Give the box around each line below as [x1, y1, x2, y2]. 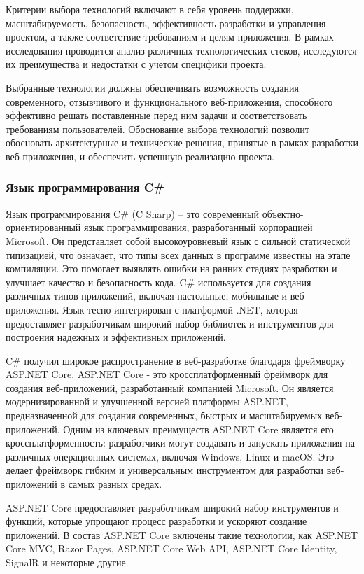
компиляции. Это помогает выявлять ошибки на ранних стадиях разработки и [6, 261, 337, 276]
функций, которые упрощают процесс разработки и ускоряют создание [6, 514, 307, 528]
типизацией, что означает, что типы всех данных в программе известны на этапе [6, 247, 351, 262]
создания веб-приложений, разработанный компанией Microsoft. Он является [6, 380, 334, 395]
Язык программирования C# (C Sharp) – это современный [6, 206, 259, 220]
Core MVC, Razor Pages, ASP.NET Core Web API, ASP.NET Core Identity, [6, 541, 337, 556]
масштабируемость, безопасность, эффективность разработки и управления [6, 15, 326, 30]
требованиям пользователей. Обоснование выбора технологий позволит [6, 121, 309, 136]
